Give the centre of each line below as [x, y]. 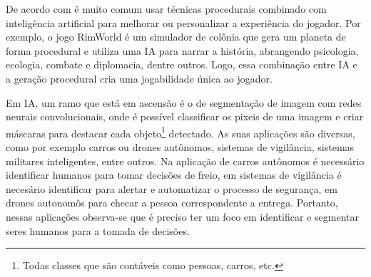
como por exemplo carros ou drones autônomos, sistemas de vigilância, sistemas [180, 147]
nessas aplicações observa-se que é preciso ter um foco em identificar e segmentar [182, 216]
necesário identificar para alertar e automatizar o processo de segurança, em [172, 188]
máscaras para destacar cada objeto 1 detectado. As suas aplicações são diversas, [181, 132]
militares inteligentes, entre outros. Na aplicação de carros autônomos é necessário [185, 161]
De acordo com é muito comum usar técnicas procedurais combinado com [166, 9]
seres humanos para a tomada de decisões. [98, 230]
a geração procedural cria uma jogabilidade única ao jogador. [139, 78]
